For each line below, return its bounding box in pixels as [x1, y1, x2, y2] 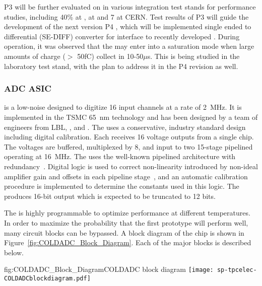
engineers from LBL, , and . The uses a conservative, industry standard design [4, 121, 246, 132]
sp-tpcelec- [217, 266, 257, 274]
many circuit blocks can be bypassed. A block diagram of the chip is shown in [4, 227, 244, 238]
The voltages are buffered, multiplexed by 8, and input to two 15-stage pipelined [4, 141, 253, 152]
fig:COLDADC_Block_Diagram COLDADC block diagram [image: [4, 264, 214, 274]
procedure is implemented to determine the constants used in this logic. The [4, 181, 239, 191]
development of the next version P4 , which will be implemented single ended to [4, 21, 251, 32]
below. [4, 247, 24, 257]
